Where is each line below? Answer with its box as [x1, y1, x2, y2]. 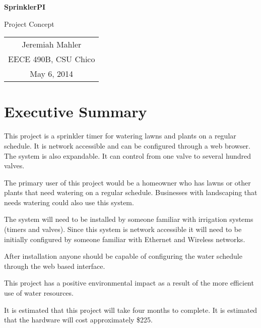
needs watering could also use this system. [4, 197, 134, 207]
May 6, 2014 [30, 68, 74, 80]
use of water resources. [4, 288, 74, 298]
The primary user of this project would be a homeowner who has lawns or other [4, 177, 251, 188]
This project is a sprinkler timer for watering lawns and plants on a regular [4, 130, 236, 141]
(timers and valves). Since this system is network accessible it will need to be [4, 224, 242, 235]
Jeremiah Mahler [22, 38, 82, 51]
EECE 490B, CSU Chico [8, 53, 95, 65]
